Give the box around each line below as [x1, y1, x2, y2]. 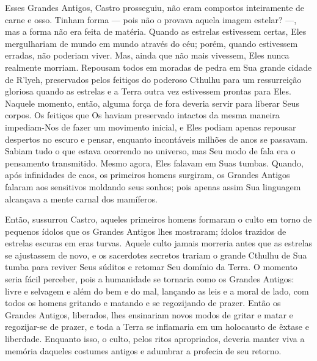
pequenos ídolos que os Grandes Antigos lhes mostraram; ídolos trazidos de [5, 224, 286, 237]
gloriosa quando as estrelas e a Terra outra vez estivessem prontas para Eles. [5, 85, 291, 98]
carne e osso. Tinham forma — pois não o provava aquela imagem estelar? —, [5, 13, 297, 26]
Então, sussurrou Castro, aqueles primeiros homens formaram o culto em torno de [5, 213, 312, 226]
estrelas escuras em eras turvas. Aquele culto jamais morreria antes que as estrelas [5, 237, 313, 249]
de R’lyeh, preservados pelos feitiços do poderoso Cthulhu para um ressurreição [5, 73, 302, 85]
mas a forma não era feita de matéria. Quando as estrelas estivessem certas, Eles [5, 25, 307, 38]
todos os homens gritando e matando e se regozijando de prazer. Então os [5, 296, 281, 309]
